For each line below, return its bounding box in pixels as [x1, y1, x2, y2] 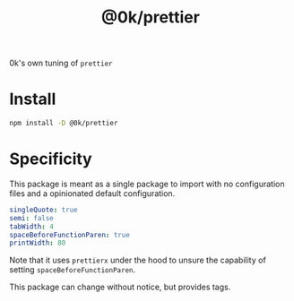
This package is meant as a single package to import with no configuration [9, 178, 285, 189]
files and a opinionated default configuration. [9, 187, 176, 199]
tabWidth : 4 [9, 222, 54, 231]
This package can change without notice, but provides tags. [9, 281, 231, 293]
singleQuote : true [9, 205, 78, 214]
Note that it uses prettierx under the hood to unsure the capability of [9, 254, 266, 266]
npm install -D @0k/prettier [9, 119, 118, 128]
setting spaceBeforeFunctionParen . [9, 264, 136, 275]
